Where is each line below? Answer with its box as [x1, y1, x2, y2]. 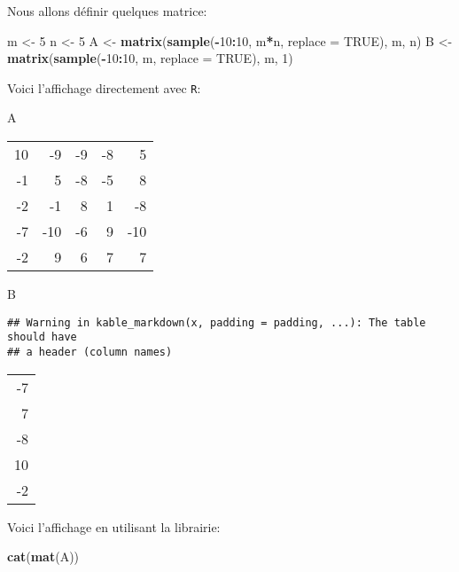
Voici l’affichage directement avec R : [7, 78, 201, 97]
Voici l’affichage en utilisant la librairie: [7, 517, 221, 536]
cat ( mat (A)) [7, 547, 80, 566]
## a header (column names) [7, 345, 173, 358]
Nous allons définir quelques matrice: [7, 2, 207, 20]
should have [7, 331, 77, 344]
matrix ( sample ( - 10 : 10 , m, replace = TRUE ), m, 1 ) [7, 49, 293, 67]
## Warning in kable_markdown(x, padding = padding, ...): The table [7, 316, 426, 329]
